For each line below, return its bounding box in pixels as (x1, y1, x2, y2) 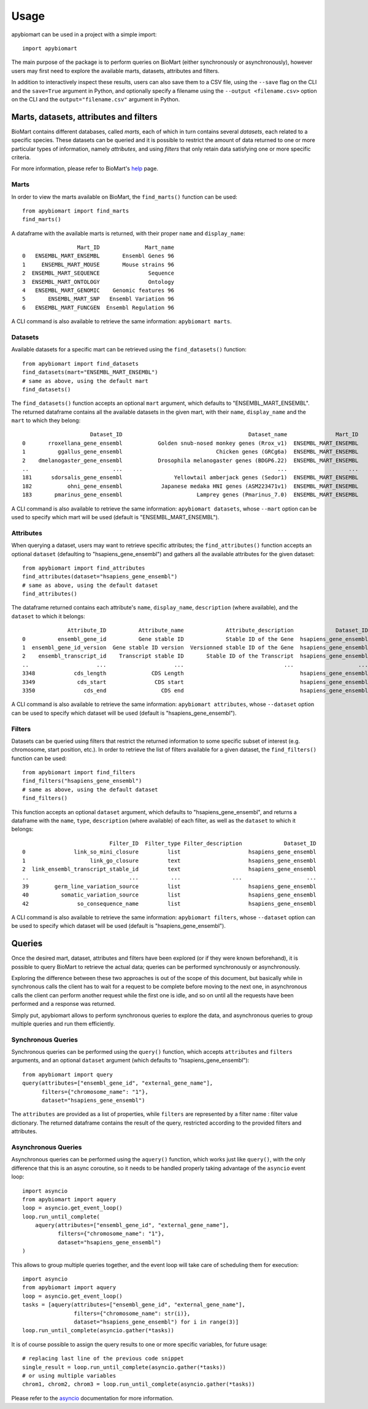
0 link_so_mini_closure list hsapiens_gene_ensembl (22, 849, 317, 855)
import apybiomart (22, 45, 78, 52)
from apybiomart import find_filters (22, 769, 136, 776)
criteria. (11, 154, 31, 161)
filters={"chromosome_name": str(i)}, (74, 1309, 191, 1317)
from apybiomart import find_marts (22, 207, 129, 214)
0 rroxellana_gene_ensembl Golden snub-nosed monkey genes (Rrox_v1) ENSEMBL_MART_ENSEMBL (22, 439, 359, 447)
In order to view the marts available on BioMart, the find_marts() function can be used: (11, 193, 237, 200)
